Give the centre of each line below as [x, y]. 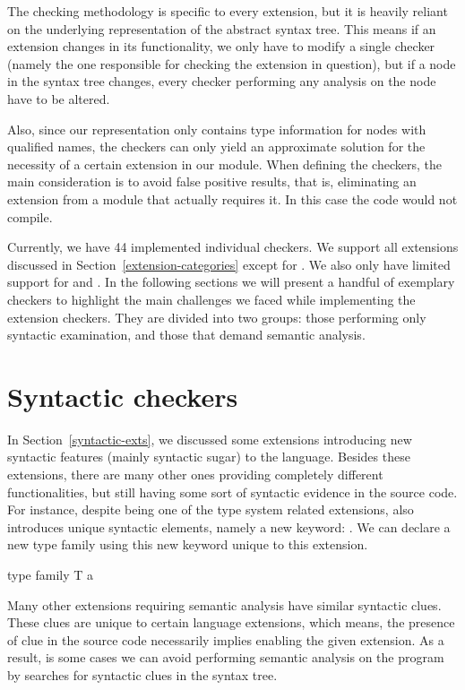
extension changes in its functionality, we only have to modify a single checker [221, 46]
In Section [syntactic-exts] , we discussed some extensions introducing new [210, 439]
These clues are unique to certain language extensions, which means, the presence [231, 622]
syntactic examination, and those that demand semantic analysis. [186, 335]
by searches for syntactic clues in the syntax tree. [142, 674]
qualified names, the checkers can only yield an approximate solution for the [216, 147]
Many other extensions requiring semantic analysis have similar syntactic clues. [224, 604]
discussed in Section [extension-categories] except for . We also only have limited [229, 264]
